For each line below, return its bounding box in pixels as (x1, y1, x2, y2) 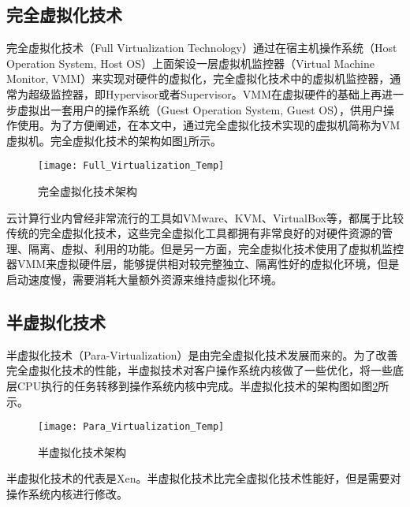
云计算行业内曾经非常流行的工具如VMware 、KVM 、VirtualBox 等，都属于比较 (6, 209, 404, 226)
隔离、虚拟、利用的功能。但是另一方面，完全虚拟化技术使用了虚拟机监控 (28, 240, 404, 256)
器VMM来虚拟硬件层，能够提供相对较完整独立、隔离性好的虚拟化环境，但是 (6, 255, 400, 272)
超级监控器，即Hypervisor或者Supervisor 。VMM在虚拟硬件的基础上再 (28, 85, 382, 102)
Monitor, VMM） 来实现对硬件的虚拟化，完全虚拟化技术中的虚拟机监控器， (6, 70, 390, 87)
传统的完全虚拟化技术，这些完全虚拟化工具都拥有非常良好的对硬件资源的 (6, 225, 382, 241)
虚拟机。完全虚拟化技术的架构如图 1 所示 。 (6, 132, 222, 148)
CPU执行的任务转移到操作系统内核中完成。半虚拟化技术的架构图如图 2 (17, 377, 378, 393)
